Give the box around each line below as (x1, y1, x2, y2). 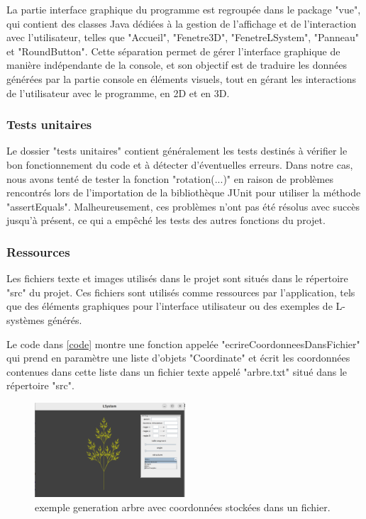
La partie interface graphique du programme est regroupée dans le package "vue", (6, 2, 361, 16)
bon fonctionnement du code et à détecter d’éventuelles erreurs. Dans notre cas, (6, 157, 353, 172)
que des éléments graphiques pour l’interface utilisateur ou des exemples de (6, 298, 333, 313)
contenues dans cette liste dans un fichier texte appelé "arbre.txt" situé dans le (6, 364, 348, 379)
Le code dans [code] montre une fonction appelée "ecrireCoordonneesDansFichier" (6, 336, 360, 351)
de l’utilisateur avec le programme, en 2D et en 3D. (6, 85, 230, 100)
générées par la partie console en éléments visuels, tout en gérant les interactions (6, 71, 356, 86)
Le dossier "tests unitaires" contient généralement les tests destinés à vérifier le (6, 143, 348, 158)
